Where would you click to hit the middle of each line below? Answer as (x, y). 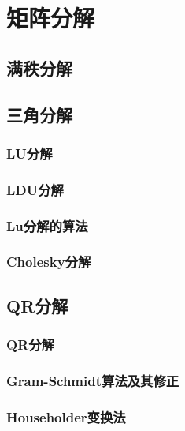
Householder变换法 (66, 416)
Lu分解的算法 (47, 225)
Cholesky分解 (49, 262)
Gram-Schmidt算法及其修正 (93, 380)
